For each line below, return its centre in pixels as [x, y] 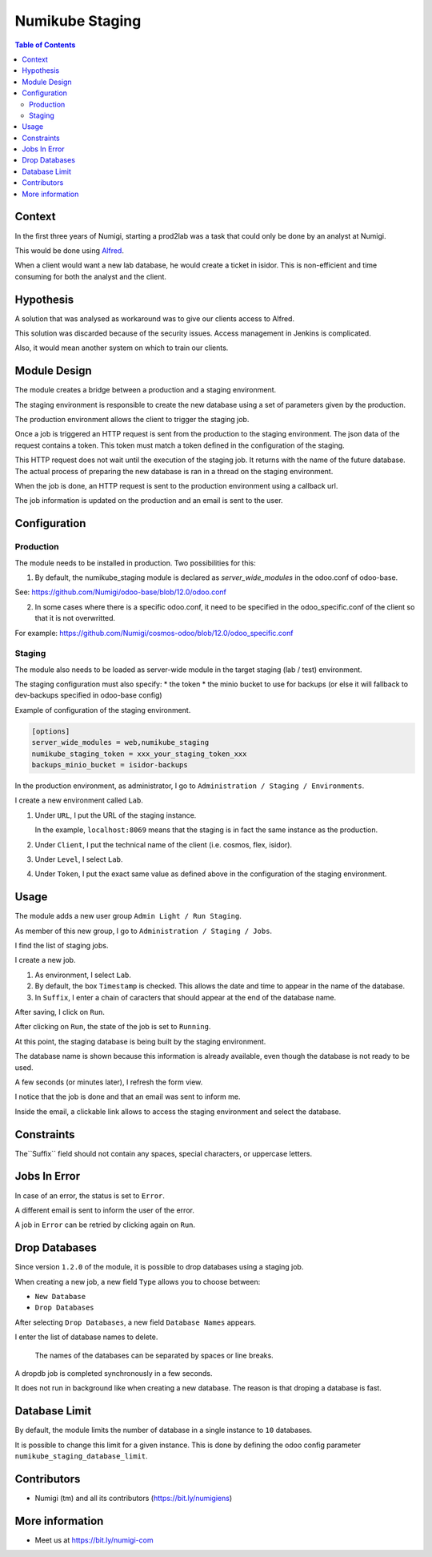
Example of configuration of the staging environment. [103, 710]
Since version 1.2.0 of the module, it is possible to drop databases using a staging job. [159, 1267]
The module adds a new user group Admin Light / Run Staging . [128, 916]
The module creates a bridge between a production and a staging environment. [146, 390]
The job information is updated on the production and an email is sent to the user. [149, 501]
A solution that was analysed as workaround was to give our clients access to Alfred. [155, 318]
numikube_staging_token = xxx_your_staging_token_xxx [139, 754]
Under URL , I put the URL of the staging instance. [116, 815]
